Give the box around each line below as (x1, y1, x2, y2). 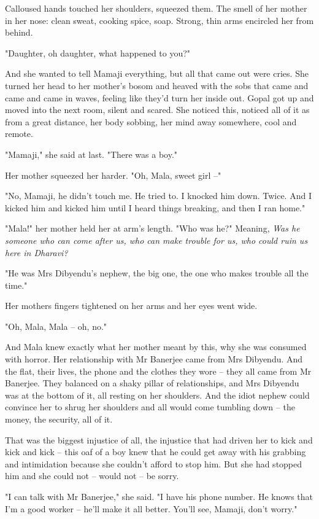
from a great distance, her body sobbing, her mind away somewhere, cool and (5, 115, 297, 128)
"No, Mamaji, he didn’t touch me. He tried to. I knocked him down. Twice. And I (5, 189, 312, 202)
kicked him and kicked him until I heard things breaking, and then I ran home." (5, 201, 306, 214)
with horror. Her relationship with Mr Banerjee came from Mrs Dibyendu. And (5, 353, 303, 365)
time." (5, 278, 28, 291)
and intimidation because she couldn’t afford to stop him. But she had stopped (5, 457, 302, 470)
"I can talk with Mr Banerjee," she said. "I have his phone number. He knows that (5, 490, 313, 502)
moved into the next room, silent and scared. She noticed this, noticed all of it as (5, 103, 310, 116)
